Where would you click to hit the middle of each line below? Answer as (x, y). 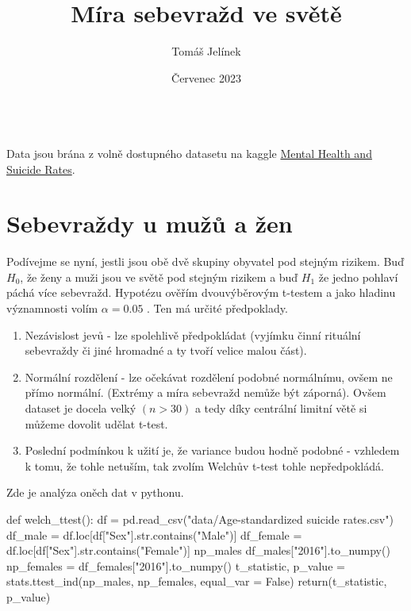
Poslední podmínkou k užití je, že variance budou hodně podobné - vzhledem (212, 450)
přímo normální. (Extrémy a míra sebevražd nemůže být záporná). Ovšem (205, 392)
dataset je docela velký (81, 407)
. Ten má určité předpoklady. (217, 308)
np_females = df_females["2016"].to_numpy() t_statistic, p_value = (176, 565)
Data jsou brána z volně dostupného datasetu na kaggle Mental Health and (189, 153)
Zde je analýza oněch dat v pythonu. (95, 492)
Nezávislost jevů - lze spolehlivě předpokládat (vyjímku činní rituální (193, 334)
